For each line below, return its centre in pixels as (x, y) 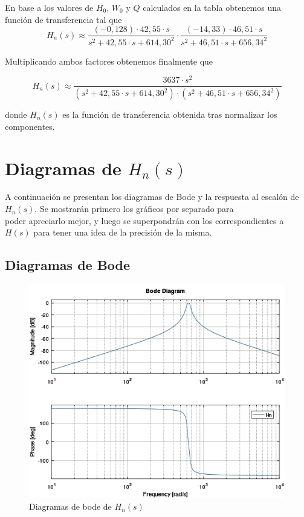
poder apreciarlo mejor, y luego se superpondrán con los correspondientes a (144, 220)
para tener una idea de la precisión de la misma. (123, 232)
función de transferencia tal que (63, 19)
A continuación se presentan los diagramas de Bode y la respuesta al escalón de (152, 197)
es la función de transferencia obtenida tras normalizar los (170, 114)
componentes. (30, 126)
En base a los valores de (49, 7)
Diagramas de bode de (70, 506)
